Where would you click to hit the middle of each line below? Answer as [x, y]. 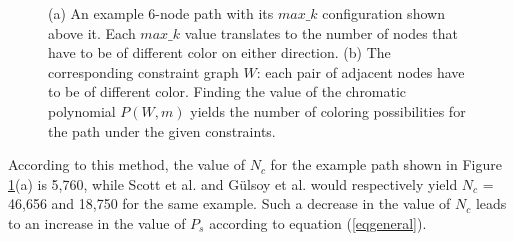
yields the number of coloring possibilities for [328, 110]
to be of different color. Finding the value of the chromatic [227, 91]
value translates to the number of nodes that [321, 32]
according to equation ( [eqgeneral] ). [318, 222]
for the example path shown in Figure [386, 164]
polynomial [82, 110]
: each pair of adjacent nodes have [360, 71]
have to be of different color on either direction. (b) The [219, 52]
